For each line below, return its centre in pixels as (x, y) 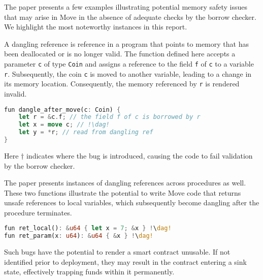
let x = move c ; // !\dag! (64, 125)
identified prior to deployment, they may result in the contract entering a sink (125, 261)
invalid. (15, 93)
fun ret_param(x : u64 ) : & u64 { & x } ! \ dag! (79, 236)
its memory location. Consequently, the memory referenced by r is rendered (122, 84)
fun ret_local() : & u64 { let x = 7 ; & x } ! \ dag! (88, 228)
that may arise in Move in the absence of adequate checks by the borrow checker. (130, 17)
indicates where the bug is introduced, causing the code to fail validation (139, 155)
